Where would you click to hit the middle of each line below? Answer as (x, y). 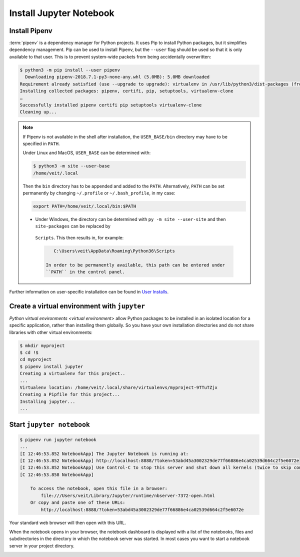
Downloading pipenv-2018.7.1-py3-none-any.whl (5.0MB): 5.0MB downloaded (117, 77)
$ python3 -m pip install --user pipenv (70, 70)
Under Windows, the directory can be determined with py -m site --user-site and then (130, 219)
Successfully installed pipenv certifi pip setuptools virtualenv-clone (111, 105)
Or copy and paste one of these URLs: (78, 503)
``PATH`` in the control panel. (85, 272)
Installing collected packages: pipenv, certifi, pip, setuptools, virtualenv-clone (126, 91)
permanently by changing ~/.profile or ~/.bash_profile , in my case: (99, 193)
